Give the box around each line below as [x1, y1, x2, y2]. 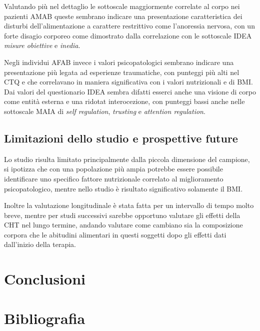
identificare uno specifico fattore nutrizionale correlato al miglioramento [4, 173, 223, 183]
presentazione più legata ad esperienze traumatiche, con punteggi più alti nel [4, 66, 239, 77]
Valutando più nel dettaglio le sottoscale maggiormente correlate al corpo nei [4, 1, 240, 11]
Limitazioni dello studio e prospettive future [4, 130, 238, 145]
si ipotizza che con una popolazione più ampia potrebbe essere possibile [4, 163, 223, 174]
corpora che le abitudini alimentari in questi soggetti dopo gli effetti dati [4, 229, 226, 239]
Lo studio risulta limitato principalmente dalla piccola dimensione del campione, [4, 153, 250, 164]
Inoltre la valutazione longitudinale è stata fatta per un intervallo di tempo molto [4, 200, 254, 210]
